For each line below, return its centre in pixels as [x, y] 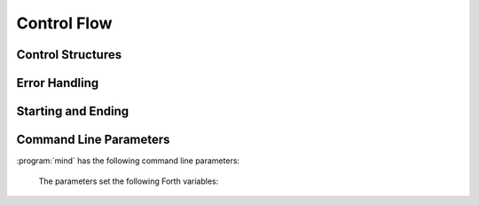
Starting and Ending [72, 111]
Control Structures [69, 55]
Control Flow [64, 23]
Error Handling [58, 83]
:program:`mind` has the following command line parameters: [128, 161]
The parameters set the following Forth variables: [129, 181]
